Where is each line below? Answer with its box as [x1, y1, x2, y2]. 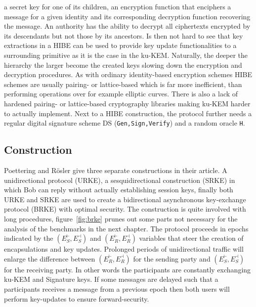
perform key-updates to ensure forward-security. [4, 293, 149, 304]
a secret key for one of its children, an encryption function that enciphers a [4, 1, 231, 11]
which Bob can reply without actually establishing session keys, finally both [4, 184, 233, 195]
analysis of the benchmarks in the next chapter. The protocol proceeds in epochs [4, 223, 249, 233]
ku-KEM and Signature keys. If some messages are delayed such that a [4, 274, 218, 284]
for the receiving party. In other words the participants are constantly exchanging [4, 264, 251, 274]
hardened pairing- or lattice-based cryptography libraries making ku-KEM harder [4, 98, 251, 108]
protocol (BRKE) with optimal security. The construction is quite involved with [4, 204, 246, 214]
